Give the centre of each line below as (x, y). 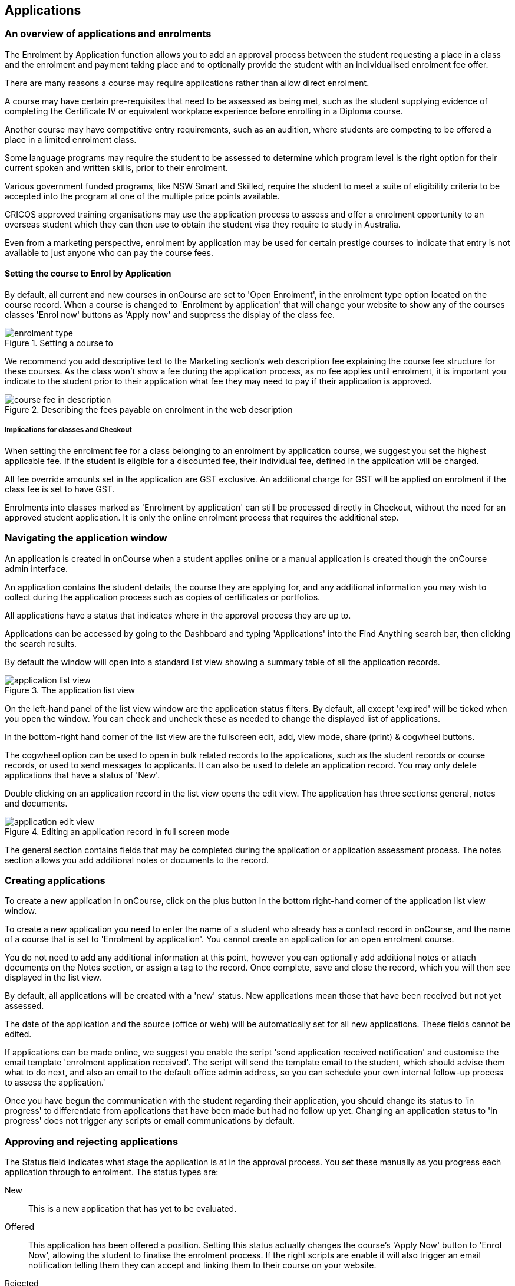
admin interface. (37, 568)
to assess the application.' (55, 1083)
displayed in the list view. (53, 978)
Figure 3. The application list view (70, 690)
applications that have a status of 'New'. (82, 775)
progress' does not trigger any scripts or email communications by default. (150, 1121)
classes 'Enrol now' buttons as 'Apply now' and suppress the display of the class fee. (170, 315)
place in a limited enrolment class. (71, 139)
